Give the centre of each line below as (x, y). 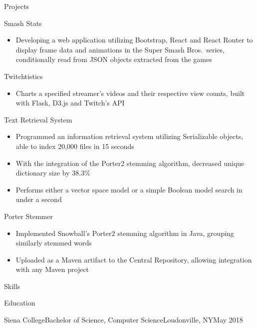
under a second (39, 199)
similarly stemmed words (54, 243)
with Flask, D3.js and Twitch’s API (70, 103)
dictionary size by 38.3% (53, 173)
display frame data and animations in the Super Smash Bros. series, (120, 49)
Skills (12, 286)
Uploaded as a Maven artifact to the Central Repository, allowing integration (134, 259)
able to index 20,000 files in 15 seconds (75, 146)
